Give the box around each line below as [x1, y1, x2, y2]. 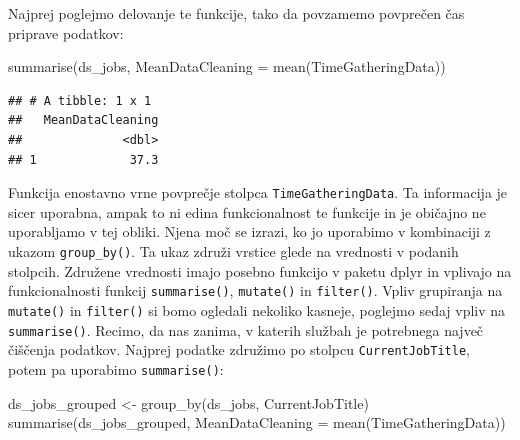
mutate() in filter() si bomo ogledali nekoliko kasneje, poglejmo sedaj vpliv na [8, 299, 506, 320]
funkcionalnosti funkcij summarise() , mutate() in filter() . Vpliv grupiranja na [8, 280, 503, 301]
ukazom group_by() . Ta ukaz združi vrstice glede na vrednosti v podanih [8, 241, 459, 261]
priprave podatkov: [8, 22, 124, 43]
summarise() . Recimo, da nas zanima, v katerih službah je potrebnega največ [8, 319, 484, 340]
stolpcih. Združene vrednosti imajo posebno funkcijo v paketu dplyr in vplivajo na [8, 260, 512, 281]
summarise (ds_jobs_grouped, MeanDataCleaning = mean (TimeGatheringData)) [8, 412, 506, 433]
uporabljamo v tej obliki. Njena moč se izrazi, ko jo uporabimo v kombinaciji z [8, 221, 491, 242]
